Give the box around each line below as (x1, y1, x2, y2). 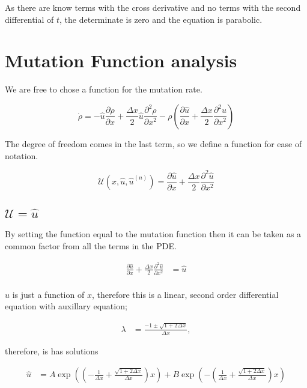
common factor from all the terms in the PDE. (5, 239, 177, 252)
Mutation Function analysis (5, 48, 237, 73)
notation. (5, 149, 38, 162)
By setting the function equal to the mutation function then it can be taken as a (5, 228, 302, 240)
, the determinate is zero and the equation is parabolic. (59, 13, 263, 25)
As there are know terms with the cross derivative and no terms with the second (5, 1, 301, 13)
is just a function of (12, 288, 85, 300)
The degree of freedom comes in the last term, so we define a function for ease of (5, 137, 302, 150)
